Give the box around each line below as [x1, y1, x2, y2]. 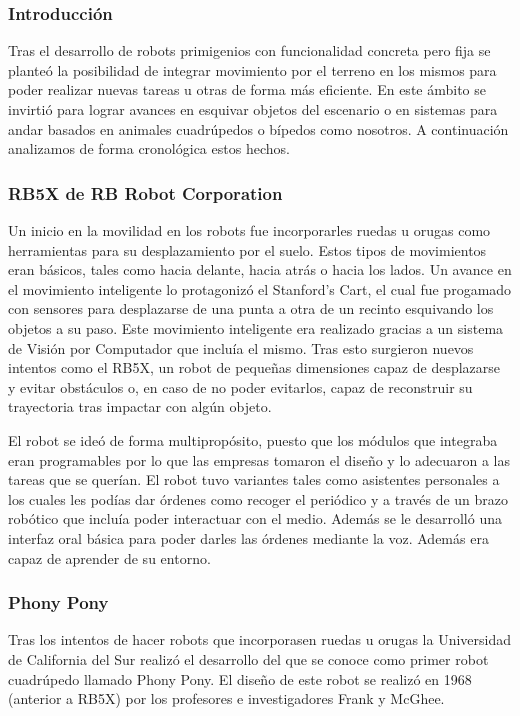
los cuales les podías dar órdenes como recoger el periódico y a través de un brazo [8, 488, 509, 509]
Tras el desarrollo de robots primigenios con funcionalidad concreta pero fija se [8, 40, 491, 61]
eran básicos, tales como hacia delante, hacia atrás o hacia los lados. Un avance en [8, 259, 512, 280]
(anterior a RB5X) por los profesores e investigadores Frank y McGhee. [8, 688, 445, 709]
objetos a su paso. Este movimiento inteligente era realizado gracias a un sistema [8, 317, 504, 338]
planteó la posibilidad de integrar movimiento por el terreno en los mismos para [8, 59, 497, 80]
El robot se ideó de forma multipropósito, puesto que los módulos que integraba [8, 429, 498, 450]
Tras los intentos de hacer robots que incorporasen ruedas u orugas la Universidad [8, 629, 511, 650]
